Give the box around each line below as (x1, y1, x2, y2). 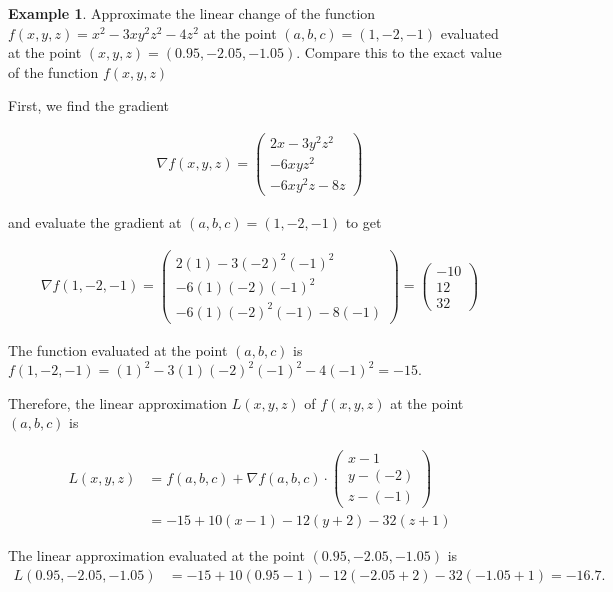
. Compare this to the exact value (296, 42, 502, 63)
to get (345, 212, 382, 233)
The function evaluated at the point (8, 339, 228, 360)
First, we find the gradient (8, 95, 169, 116)
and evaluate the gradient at (8, 212, 182, 233)
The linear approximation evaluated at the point (8, 545, 305, 566)
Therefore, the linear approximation (8, 392, 228, 413)
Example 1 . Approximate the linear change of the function (8, 3, 376, 23)
